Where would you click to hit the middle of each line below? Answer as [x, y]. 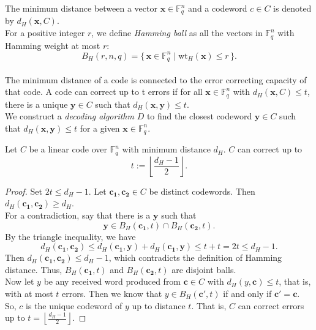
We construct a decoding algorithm [70, 116]
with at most [29, 293]
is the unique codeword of [74, 305]
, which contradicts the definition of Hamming [195, 257]
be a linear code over [68, 149]
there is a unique [36, 104]
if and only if [247, 293]
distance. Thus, [34, 269]
